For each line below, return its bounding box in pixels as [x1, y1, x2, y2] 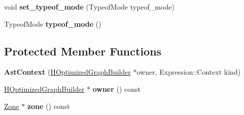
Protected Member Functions [4, 43, 162, 59]
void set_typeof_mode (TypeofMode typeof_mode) [4, 2, 175, 12]
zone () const [27, 100, 70, 111]
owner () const [92, 83, 141, 94]
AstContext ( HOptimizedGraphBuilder [4, 67, 131, 77]
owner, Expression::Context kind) [136, 67, 241, 77]
